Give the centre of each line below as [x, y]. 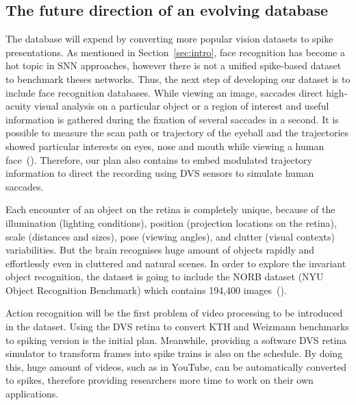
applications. [32, 394]
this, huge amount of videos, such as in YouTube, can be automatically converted [176, 366]
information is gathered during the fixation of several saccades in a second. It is [172, 119]
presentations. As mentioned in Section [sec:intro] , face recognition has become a [175, 52]
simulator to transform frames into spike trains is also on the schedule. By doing [174, 353]
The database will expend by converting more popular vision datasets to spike [169, 39]
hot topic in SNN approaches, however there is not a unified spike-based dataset [174, 65]
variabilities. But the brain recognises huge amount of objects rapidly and [160, 250]
